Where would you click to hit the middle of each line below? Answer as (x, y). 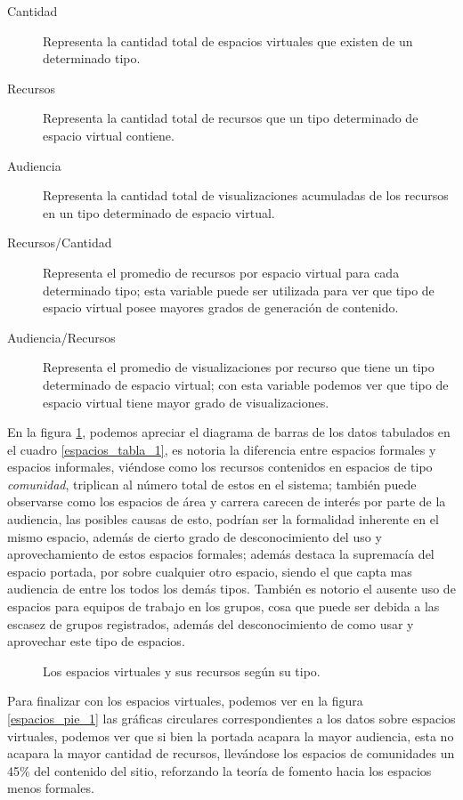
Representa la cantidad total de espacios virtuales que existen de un (228, 40)
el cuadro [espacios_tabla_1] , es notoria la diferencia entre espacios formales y (222, 449)
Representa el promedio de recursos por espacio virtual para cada (221, 272)
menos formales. (51, 788)
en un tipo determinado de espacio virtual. (159, 212)
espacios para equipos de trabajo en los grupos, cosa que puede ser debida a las (223, 606)
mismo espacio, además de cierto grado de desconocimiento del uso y (195, 536)
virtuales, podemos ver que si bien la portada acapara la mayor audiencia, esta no (231, 735)
